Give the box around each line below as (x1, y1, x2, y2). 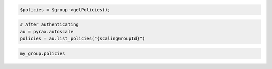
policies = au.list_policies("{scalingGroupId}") (20, 35, 145, 41)
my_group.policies (20, 50, 65, 56)
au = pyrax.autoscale (20, 29, 74, 34)
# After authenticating (20, 22, 79, 27)
